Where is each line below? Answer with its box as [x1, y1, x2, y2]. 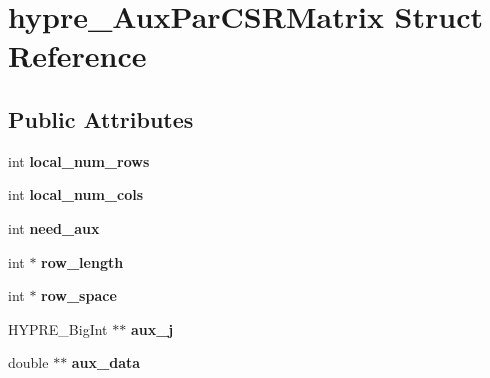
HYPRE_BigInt [8, 318, 108, 339]
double [8, 352, 49, 373]
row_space [41, 285, 117, 306]
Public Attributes [8, 103, 194, 134]
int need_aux [8, 217, 100, 238]
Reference [8, 35, 147, 76]
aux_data [71, 352, 141, 373]
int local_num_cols [8, 184, 144, 205]
